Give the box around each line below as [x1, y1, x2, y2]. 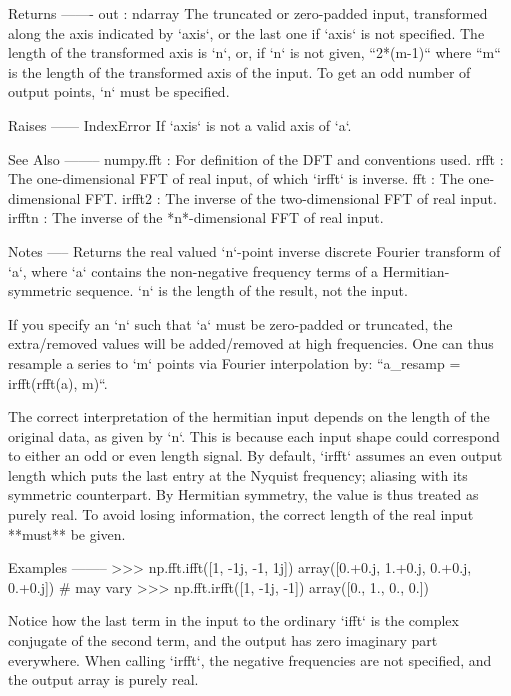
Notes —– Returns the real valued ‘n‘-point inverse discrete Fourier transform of [8, 240, 501, 261]
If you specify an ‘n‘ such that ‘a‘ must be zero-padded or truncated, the [8, 313, 453, 334]
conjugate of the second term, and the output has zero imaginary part [8, 630, 438, 651]
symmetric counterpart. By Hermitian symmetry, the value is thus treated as [8, 484, 479, 505]
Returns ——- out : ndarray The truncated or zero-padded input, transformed [8, 3, 488, 23]
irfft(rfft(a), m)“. [8, 372, 108, 393]
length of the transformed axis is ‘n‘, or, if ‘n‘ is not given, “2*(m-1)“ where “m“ [8, 42, 501, 63]
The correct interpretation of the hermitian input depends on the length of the [8, 406, 490, 427]
